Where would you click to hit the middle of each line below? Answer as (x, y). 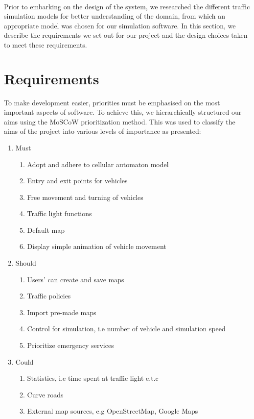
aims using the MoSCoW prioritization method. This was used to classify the (120, 121)
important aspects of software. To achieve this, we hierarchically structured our (123, 112)
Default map (46, 230)
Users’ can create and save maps (76, 279)
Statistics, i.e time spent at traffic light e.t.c (93, 378)
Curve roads (45, 394)
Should (26, 263)
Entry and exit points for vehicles (77, 181)
